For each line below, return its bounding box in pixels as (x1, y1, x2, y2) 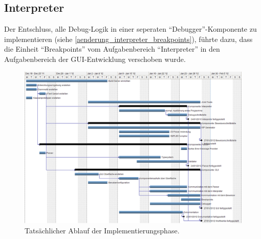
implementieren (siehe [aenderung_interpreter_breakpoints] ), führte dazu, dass (4, 33, 253, 44)
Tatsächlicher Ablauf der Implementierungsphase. (25, 225, 180, 235)
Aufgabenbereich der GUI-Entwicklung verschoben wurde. (4, 53, 186, 64)
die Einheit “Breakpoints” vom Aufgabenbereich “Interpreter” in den (4, 44, 220, 54)
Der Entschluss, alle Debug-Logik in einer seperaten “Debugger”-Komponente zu (4, 24, 257, 34)
